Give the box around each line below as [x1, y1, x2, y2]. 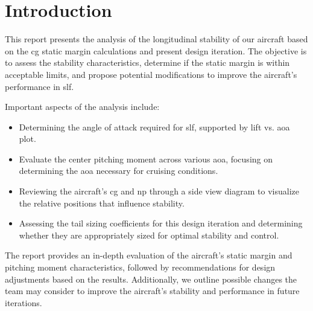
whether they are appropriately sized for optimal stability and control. [19, 228, 279, 241]
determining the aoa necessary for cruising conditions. [19, 164, 218, 177]
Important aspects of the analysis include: [5, 100, 160, 113]
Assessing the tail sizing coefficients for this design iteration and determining [19, 217, 303, 229]
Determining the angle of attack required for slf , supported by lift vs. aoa [19, 120, 290, 133]
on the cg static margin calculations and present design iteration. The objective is [5, 44, 307, 57]
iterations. [5, 296, 42, 309]
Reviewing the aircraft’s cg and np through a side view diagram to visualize [19, 185, 299, 197]
